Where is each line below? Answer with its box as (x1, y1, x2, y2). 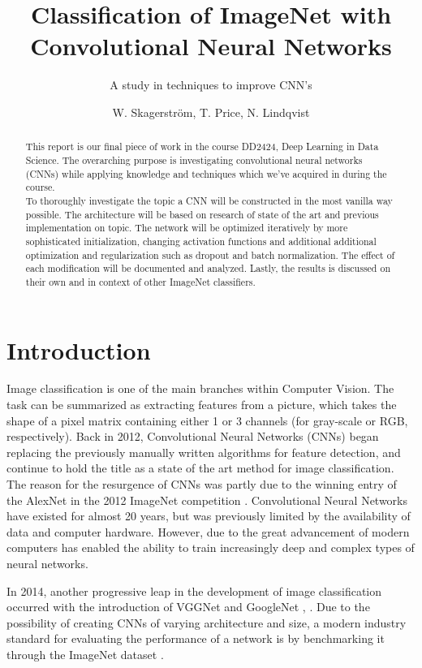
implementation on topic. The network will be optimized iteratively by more (25, 221, 348, 235)
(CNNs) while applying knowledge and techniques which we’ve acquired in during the (25, 166, 387, 180)
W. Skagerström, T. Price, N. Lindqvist (112, 103, 310, 120)
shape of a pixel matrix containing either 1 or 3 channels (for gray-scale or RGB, (6, 412, 408, 429)
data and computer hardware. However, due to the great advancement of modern (6, 523, 410, 540)
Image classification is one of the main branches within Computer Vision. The (6, 380, 394, 397)
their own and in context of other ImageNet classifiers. (25, 274, 256, 288)
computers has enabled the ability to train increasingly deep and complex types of (6, 539, 415, 556)
